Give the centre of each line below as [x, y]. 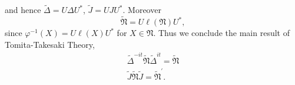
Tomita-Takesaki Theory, [50, 44]
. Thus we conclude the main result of [221, 33]
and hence [23, 10]
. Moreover [142, 10]
